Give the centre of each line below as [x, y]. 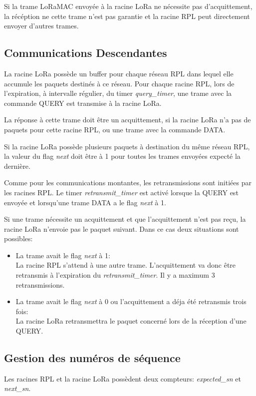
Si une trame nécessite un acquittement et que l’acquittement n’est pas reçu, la [125, 219]
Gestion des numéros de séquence [92, 358]
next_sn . [17, 388]
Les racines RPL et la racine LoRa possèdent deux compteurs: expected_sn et [123, 378]
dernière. [17, 166]
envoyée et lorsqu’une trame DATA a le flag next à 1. [85, 202]
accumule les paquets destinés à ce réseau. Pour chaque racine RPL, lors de [119, 83]
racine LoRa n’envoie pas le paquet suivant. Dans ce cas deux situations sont [122, 228]
